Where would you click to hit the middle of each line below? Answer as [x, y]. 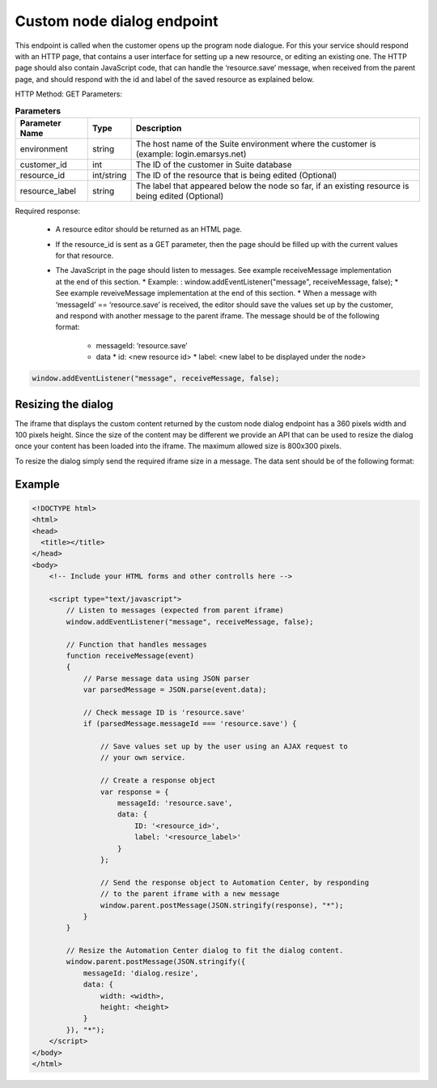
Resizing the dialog [64, 404]
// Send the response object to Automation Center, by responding [235, 882]
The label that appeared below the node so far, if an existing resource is [272, 186]
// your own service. [143, 758]
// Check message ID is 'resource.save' [164, 712]
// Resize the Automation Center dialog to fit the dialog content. [205, 951]
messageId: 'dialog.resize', [141, 973]
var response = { [134, 791]
